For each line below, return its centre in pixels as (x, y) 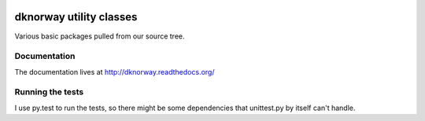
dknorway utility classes (76, 17)
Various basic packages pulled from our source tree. (100, 36)
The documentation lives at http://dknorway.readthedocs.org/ (115, 71)
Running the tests (49, 92)
